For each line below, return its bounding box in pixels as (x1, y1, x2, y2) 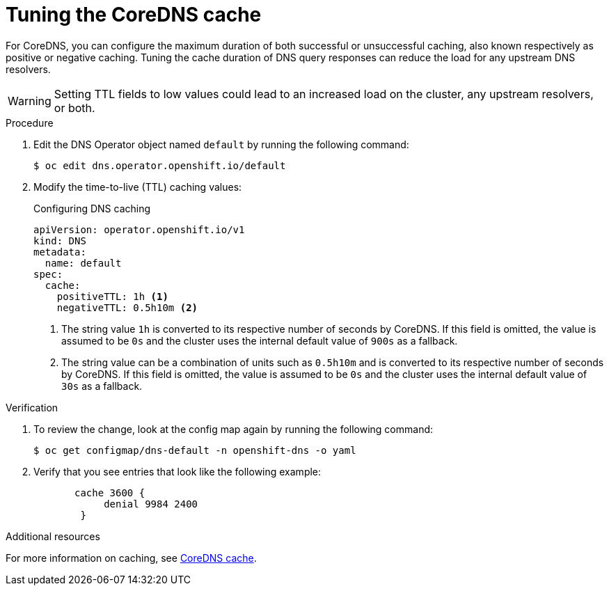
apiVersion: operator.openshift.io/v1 (33, 223, 245, 235)
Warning (8, 93, 52, 108)
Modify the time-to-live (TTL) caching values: (33, 180, 242, 193)
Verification (6, 401, 58, 413)
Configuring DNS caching (33, 202, 151, 214)
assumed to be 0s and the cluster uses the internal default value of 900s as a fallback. (61, 334, 458, 347)
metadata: (33, 246, 86, 258)
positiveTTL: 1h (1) (56, 290, 168, 302)
